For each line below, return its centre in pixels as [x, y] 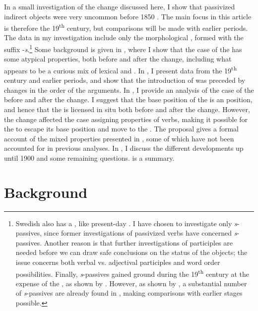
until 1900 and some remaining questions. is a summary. [89, 157]
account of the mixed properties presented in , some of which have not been [119, 138]
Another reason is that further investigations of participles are [138, 242]
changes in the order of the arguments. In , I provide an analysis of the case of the [129, 90]
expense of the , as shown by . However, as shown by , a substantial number [131, 283]
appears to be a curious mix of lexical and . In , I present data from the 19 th [121, 69]
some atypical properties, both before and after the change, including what [118, 59]
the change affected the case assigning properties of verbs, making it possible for [126, 119]
